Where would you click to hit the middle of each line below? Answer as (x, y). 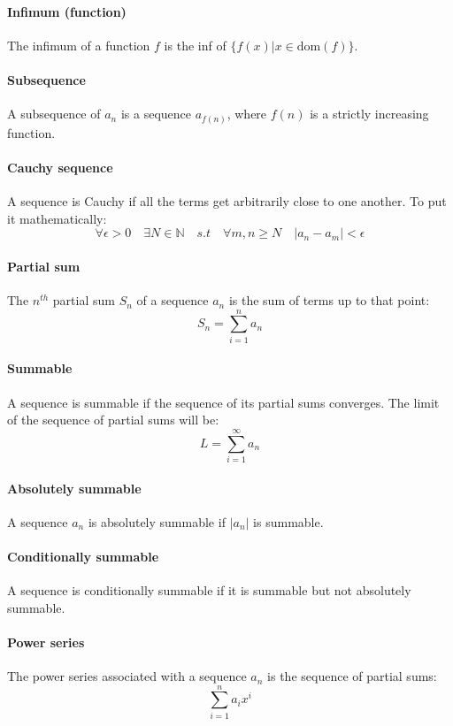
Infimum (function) (67, 11)
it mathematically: (57, 218)
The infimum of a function (79, 45)
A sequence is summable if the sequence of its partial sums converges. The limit (223, 402)
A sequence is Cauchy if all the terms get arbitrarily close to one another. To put (227, 201)
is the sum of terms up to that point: (329, 300)
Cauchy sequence (60, 167)
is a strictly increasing (369, 114)
